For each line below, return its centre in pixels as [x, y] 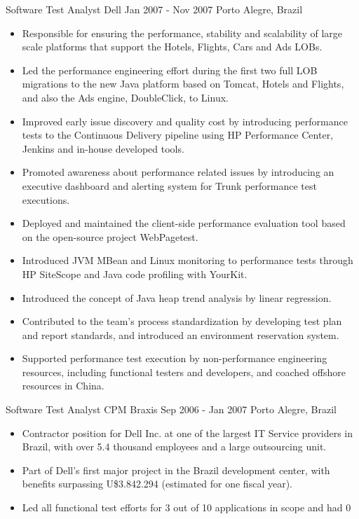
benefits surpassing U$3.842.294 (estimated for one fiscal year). [157, 484]
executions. [46, 199]
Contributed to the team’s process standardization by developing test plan [182, 321]
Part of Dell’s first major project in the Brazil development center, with [176, 470]
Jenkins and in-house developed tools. [103, 148]
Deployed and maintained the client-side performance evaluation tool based [184, 223]
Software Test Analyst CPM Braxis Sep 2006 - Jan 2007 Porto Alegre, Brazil [171, 409]
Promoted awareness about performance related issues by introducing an [178, 172]
